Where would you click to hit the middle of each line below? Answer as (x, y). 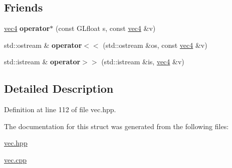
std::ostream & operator (43, 45)
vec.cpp (16, 159)
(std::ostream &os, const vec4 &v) (155, 45)
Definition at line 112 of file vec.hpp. (60, 109)
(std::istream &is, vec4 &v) (143, 62)
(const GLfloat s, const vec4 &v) (106, 28)
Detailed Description (59, 88)
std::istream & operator (42, 62)
